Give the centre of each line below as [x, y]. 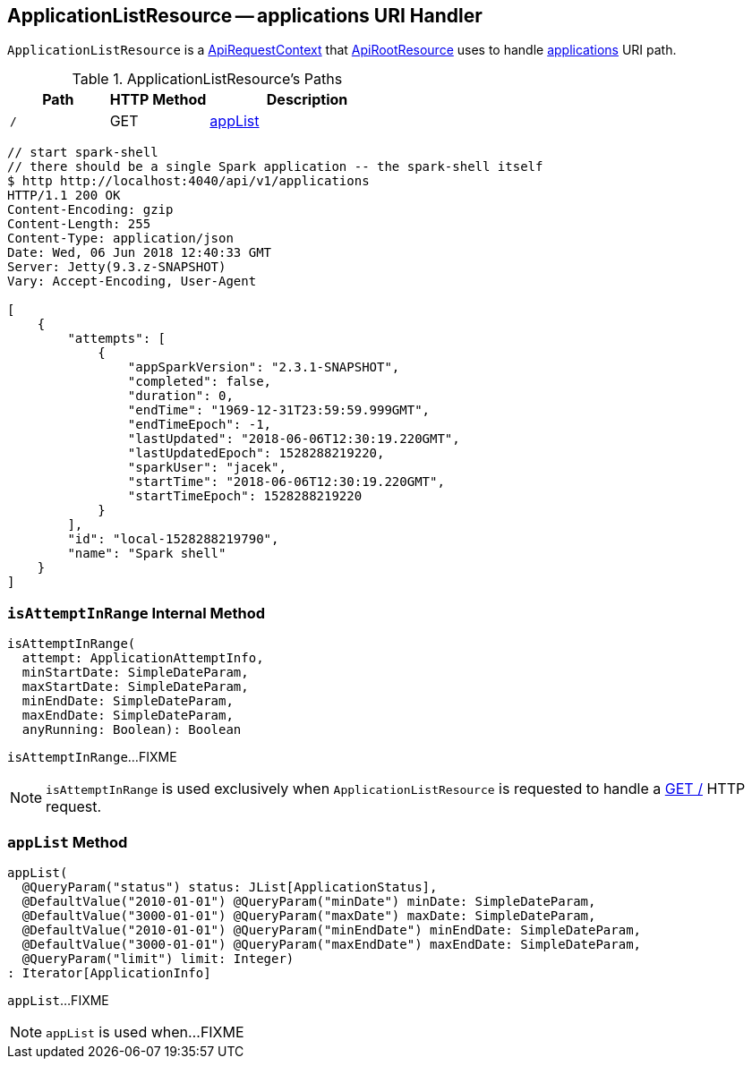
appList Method [68, 842]
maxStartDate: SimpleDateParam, [135, 687]
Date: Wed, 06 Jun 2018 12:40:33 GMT [140, 253]
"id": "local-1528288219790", [173, 539]
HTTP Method [158, 100]
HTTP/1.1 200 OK [64, 196]
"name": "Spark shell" [147, 554]
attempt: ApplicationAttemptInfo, [143, 658]
